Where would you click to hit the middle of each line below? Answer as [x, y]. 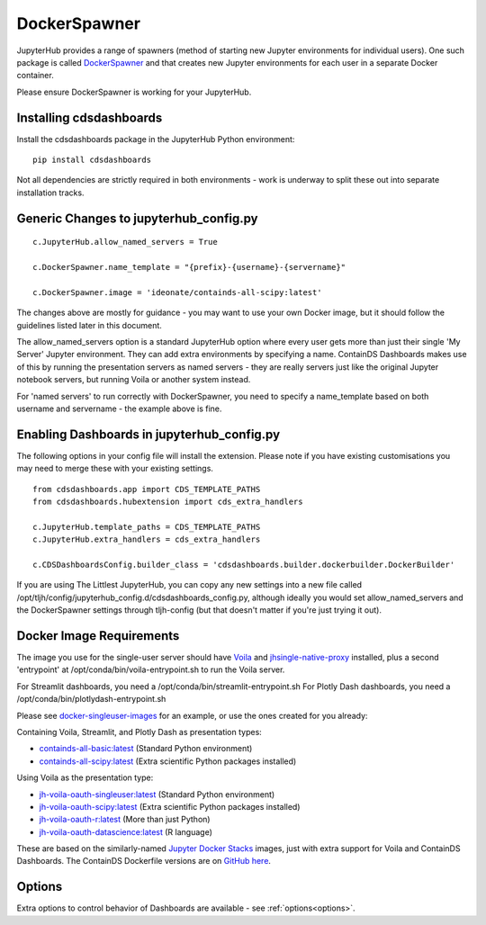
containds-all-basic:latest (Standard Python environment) [146, 749]
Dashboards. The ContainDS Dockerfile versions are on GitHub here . [144, 861]
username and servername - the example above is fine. [119, 409]
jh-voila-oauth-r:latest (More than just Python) [125, 820]
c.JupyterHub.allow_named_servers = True [125, 242]
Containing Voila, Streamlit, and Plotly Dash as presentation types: [139, 732]
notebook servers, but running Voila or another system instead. [134, 380]
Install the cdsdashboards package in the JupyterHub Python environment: [156, 139]
